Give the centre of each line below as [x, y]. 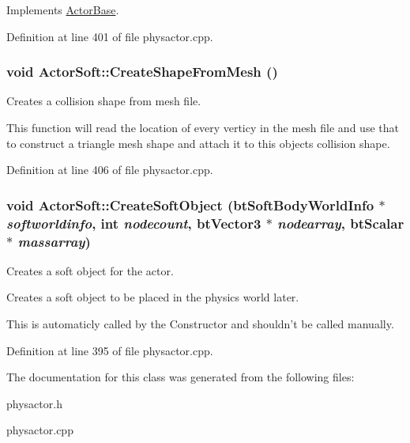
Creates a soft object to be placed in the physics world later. [153, 297]
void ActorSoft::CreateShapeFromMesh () [142, 72]
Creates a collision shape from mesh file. [104, 101]
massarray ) [54, 241]
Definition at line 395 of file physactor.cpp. [110, 350]
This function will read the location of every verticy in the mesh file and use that [203, 127]
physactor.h [34, 403]
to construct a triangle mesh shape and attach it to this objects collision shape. [198, 143]
